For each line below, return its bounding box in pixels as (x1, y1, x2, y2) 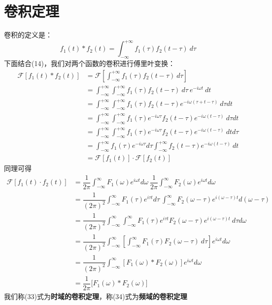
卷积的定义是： (4, 30, 52, 40)
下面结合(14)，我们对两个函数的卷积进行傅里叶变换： (4, 58, 175, 68)
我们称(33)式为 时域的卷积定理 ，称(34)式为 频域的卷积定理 (4, 291, 187, 301)
